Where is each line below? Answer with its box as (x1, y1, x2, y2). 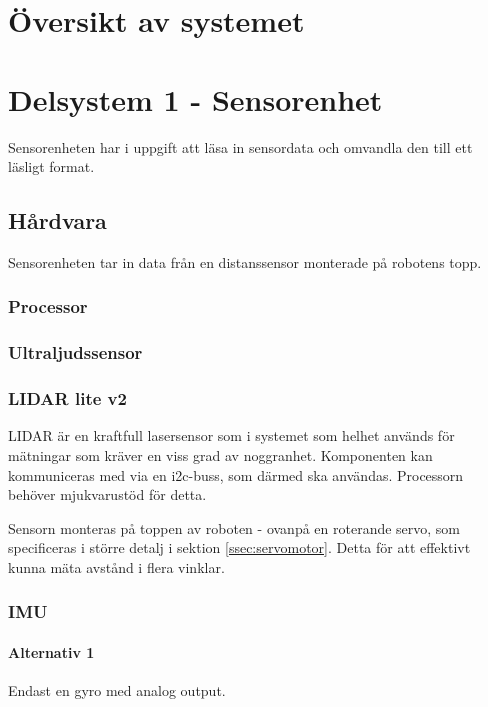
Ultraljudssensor (8, 340, 143, 365)
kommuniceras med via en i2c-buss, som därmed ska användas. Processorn (8, 464, 464, 485)
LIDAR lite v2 (8, 386, 127, 411)
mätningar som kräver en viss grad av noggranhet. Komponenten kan (8, 444, 433, 465)
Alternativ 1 (8, 641, 95, 662)
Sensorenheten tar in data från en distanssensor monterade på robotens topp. (8, 251, 482, 272)
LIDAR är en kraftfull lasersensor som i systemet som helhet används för (8, 425, 455, 446)
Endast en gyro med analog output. (8, 680, 226, 701)
